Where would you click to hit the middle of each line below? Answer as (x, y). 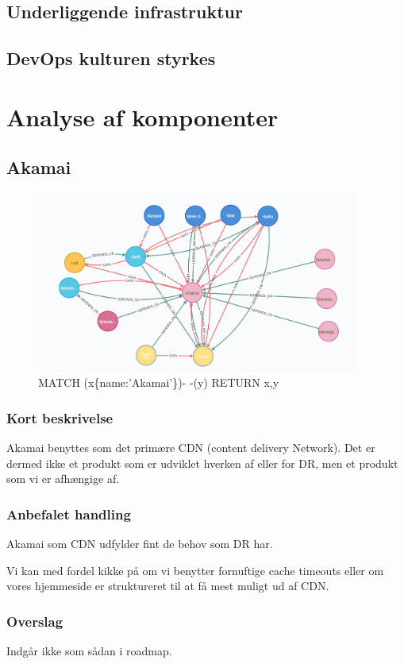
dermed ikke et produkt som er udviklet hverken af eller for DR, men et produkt (202, 463)
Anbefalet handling (69, 513)
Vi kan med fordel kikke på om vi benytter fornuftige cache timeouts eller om (195, 570)
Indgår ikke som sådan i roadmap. (89, 650)
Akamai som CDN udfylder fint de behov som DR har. (140, 543)
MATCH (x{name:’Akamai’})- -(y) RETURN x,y (159, 382)
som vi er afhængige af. (63, 479)
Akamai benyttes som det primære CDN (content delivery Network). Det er (191, 447)
